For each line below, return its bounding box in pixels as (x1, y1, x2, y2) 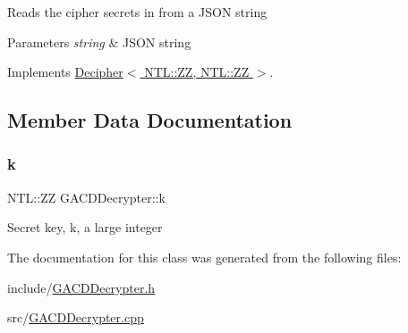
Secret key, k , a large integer (7, 218, 163, 237)
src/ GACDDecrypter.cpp (7, 308, 144, 327)
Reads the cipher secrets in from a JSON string (7, 3, 268, 21)
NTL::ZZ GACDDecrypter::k (7, 187, 166, 206)
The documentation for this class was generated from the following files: (7, 247, 402, 266)
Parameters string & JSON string (7, 32, 191, 51)
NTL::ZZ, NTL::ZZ (144, 62, 250, 81)
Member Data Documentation (7, 106, 293, 134)
